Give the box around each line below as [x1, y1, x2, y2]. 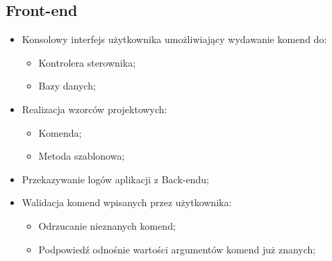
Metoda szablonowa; [38, 149, 125, 163]
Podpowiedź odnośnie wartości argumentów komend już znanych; [38, 242, 316, 256]
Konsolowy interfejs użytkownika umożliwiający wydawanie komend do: [22, 32, 327, 47]
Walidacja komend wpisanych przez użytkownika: [22, 195, 232, 210]
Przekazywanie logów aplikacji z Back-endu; [22, 171, 209, 186]
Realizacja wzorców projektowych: [22, 101, 167, 116]
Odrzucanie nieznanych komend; [38, 218, 176, 233]
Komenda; [38, 125, 82, 140]
